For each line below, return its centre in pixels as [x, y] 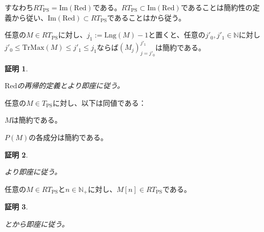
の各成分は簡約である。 [68, 137]
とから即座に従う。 [37, 224]
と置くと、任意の [177, 35]
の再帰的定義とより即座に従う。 [71, 85]
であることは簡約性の [217, 7]
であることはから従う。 [146, 17]
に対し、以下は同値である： [99, 102]
